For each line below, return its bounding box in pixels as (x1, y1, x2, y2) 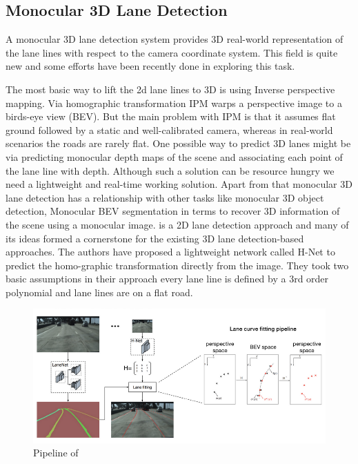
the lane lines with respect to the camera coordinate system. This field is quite (6, 45, 338, 59)
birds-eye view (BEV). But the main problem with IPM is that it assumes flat (6, 109, 336, 124)
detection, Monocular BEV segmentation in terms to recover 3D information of (6, 204, 340, 218)
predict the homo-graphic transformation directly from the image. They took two (6, 258, 349, 272)
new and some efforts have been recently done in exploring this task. (6, 59, 295, 73)
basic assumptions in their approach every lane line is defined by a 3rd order (6, 271, 329, 286)
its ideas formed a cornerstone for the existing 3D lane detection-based (6, 231, 304, 245)
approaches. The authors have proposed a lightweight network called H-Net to (6, 244, 335, 259)
